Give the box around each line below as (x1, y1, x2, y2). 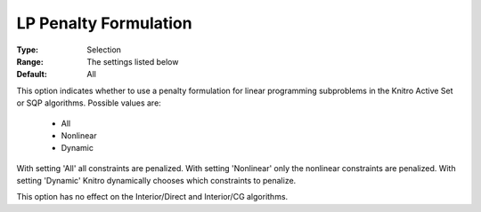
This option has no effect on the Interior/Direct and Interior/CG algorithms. (16, 192, 289, 202)
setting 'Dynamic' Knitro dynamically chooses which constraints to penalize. (16, 176, 297, 186)
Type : (16, 44, 39, 55)
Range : (16, 56, 44, 67)
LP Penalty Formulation (16, 13, 192, 33)
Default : (16, 69, 48, 80)
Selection (86, 44, 122, 55)
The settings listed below (86, 56, 179, 67)
